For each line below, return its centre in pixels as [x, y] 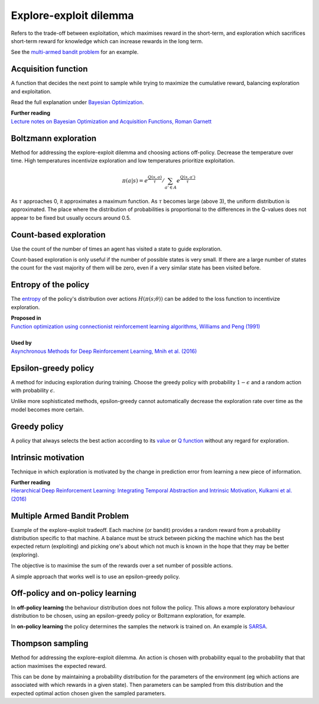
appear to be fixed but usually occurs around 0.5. [71, 218]
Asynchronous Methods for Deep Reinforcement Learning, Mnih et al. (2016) [104, 351]
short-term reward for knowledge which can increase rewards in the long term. [107, 41]
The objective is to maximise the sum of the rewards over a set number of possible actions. [122, 566]
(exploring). [25, 554]
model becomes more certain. [48, 409]
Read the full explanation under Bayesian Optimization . [77, 102]
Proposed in [26, 318]
